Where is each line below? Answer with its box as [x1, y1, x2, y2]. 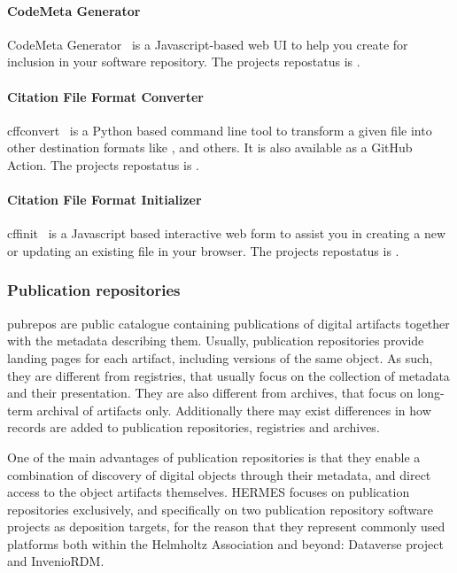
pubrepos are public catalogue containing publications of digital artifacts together [7, 314, 450, 332]
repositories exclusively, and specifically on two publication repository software [7, 499, 433, 518]
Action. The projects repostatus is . [7, 155, 199, 174]
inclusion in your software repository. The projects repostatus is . [7, 52, 360, 71]
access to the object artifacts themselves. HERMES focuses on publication [7, 483, 410, 501]
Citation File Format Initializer [7, 190, 202, 209]
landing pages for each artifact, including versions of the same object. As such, [7, 348, 433, 367]
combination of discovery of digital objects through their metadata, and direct [7, 465, 431, 484]
